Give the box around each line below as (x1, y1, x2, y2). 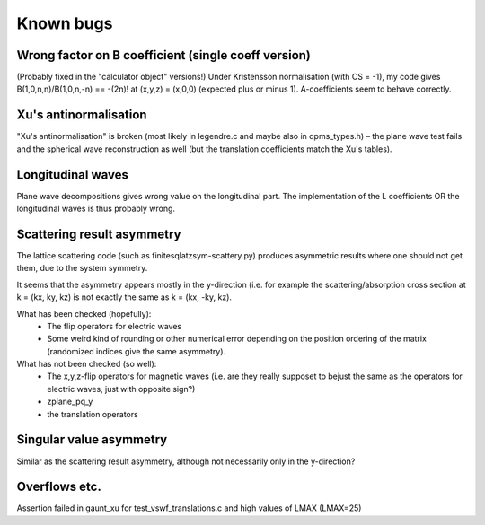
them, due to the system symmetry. (16, 263, 148, 274)
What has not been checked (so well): (16, 359, 157, 370)
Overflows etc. (16, 479, 102, 494)
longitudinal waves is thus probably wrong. (16, 203, 175, 214)
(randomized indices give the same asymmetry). (47, 346, 226, 356)
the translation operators (47, 408, 138, 419)
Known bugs (16, 13, 113, 33)
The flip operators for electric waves (47, 320, 182, 331)
